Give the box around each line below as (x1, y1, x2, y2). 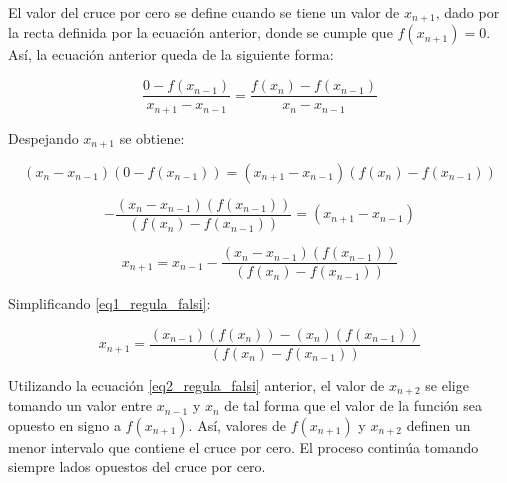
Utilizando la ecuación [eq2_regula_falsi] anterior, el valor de (8, 374, 385, 395)
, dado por (435, 2, 500, 22)
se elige (425, 374, 469, 395)
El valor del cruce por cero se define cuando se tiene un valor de (8, 2, 400, 22)
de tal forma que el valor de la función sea (224, 395, 482, 416)
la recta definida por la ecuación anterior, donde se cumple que (8, 22, 393, 43)
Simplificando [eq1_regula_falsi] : (8, 293, 211, 314)
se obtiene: (119, 127, 185, 148)
